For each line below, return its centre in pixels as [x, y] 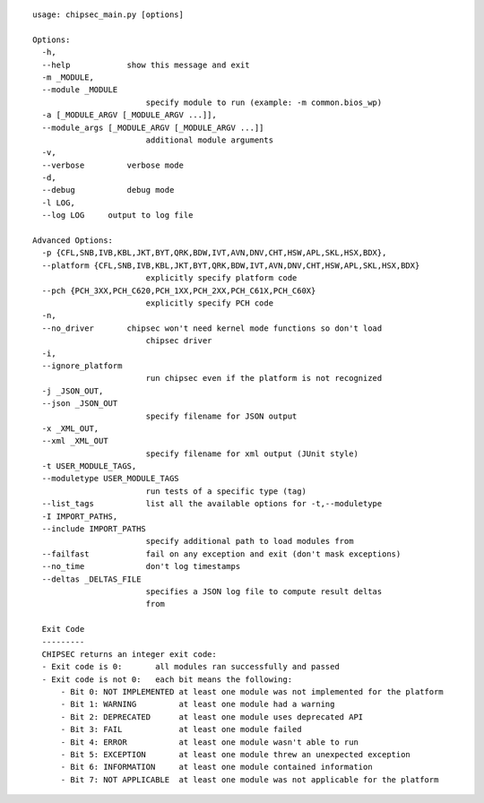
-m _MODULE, [68, 77]
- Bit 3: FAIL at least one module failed [181, 730]
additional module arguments [209, 140]
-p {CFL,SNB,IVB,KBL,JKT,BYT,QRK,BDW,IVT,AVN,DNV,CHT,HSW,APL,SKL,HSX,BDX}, [214, 253]
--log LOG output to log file [117, 216]
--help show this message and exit [146, 65]
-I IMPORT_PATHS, [80, 516]
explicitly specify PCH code [209, 303]
